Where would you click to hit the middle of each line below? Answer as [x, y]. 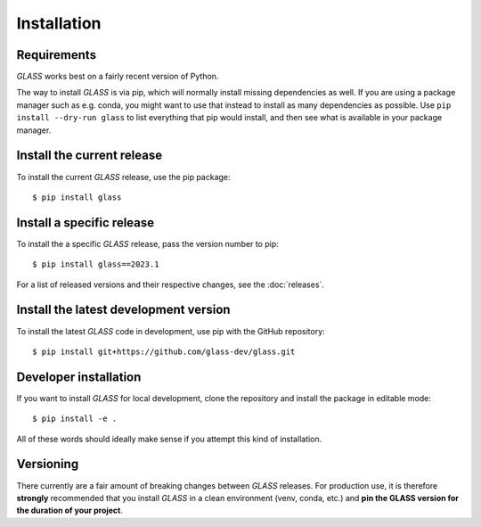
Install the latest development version [123, 310]
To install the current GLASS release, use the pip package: [123, 177]
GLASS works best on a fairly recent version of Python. [118, 77]
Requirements [57, 55]
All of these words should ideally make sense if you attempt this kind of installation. [169, 439]
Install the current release [90, 156]
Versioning [48, 464]
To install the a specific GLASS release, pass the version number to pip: [148, 243]
